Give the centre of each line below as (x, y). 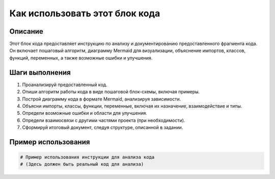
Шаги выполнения (40, 72)
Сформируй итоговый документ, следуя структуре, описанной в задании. (103, 127)
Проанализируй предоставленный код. (65, 85)
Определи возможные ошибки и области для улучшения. (85, 113)
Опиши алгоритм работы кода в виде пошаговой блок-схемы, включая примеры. (111, 92)
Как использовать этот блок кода (85, 13)
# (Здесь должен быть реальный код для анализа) (82, 164)
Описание (26, 31)
